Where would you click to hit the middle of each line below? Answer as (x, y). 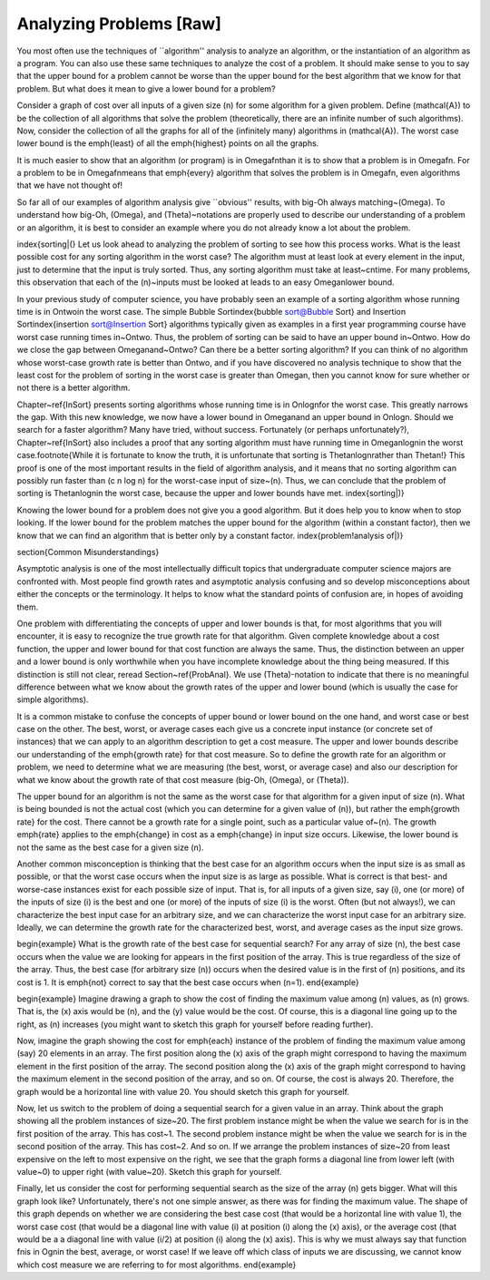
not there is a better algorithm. (73, 388)
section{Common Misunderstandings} (88, 552)
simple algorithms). (53, 699)
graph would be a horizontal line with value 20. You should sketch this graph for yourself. (183, 1091)
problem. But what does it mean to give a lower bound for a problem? (146, 88)
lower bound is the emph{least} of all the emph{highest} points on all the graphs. (168, 143)
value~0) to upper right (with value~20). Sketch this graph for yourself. (149, 1171)
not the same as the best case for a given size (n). (110, 847)
